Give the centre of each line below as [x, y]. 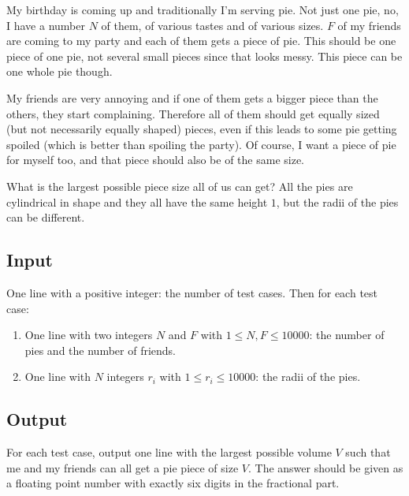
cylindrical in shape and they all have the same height [137, 201]
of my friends [369, 25]
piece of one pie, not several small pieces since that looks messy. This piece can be [204, 56]
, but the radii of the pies [337, 201]
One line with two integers [89, 335]
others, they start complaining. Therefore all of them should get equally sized [193, 113]
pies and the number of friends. [100, 350]
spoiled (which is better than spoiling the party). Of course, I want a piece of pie [201, 144]
